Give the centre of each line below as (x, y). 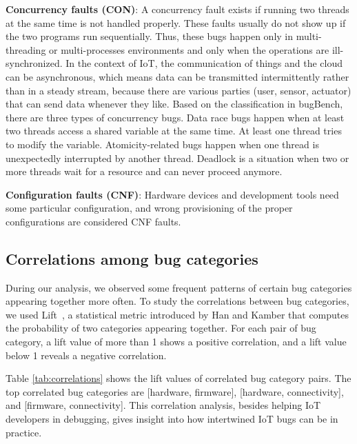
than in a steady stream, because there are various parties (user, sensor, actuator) (178, 90)
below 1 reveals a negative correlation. (86, 355)
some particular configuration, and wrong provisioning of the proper (149, 208)
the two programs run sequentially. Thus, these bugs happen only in (150, 36)
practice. (24, 432)
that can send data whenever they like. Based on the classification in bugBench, (174, 104)
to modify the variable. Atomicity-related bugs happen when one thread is (162, 144)
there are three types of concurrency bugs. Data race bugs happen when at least (175, 117)
